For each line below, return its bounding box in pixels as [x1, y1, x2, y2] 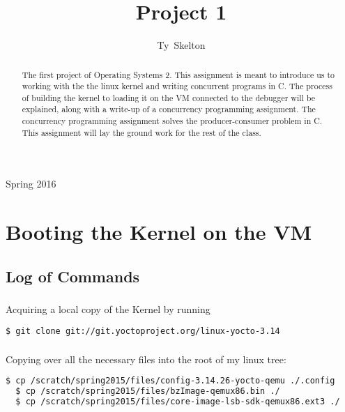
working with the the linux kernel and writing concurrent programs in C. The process [22, 80, 332, 92]
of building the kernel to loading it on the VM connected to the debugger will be [22, 91, 316, 103]
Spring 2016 [6, 176, 56, 191]
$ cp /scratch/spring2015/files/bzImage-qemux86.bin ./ [15, 386, 280, 396]
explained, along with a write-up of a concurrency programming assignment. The [22, 103, 316, 115]
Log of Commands [6, 265, 140, 287]
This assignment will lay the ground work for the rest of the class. [22, 126, 261, 138]
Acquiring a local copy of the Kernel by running [6, 302, 210, 316]
